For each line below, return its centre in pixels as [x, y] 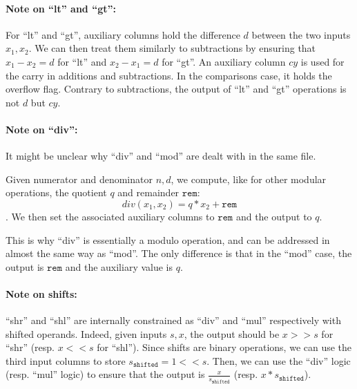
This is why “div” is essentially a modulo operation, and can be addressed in [168, 239]
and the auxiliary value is [119, 266]
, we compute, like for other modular [249, 179]
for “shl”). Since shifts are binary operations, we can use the [224, 347]
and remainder [148, 192]
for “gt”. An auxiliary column [224, 61]
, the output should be [232, 333]
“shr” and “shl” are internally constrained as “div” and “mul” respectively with [173, 320]
